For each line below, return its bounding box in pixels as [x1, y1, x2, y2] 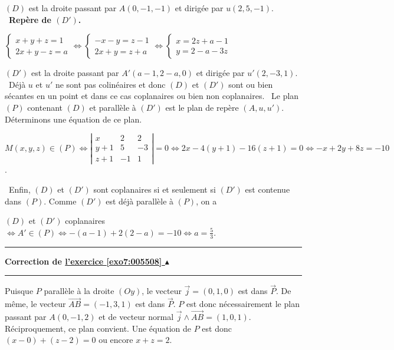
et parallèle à [89, 101, 136, 113]
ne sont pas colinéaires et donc [55, 78, 166, 90]
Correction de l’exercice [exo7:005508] [5, 255, 162, 267]
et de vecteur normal [98, 311, 174, 323]
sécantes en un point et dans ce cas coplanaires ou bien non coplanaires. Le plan [5, 90, 299, 102]
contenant [27, 101, 63, 113]
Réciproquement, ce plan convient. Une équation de [5, 322, 192, 334]
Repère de [9, 13, 51, 25]
